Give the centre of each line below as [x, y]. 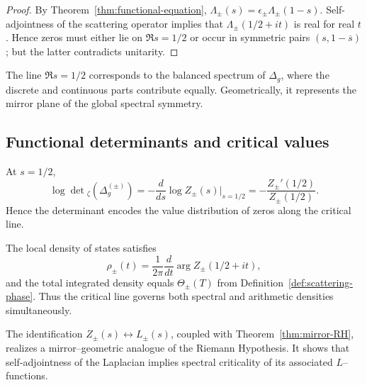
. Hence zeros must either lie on [74, 37]
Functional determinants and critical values [168, 141]
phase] [19, 296]
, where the [305, 75]
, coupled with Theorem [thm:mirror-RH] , [262, 334]
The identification [44, 334]
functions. [27, 375]
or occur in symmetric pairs [250, 37]
